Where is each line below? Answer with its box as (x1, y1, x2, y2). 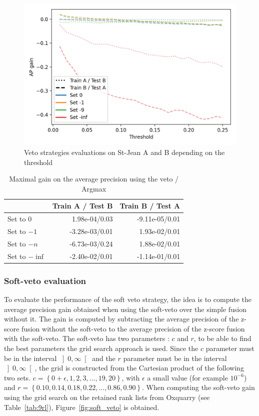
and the (92, 352, 115, 363)
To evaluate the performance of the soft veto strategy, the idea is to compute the (4, 294, 251, 304)
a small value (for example (147, 372, 228, 382)
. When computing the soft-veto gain (142, 382, 255, 392)
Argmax (81, 183, 106, 193)
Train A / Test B (52, 200, 113, 211)
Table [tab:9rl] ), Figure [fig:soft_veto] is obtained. (4, 401, 159, 412)
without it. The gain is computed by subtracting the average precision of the (4, 313, 239, 324)
